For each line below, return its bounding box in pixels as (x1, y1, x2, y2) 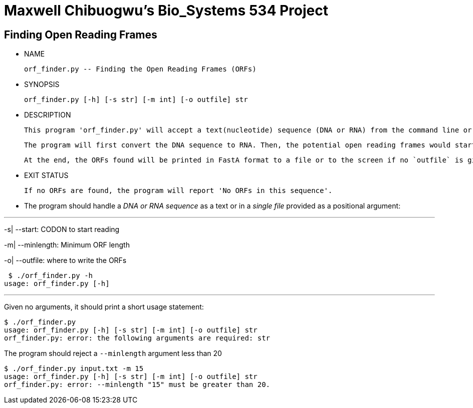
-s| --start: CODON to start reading (4, 225, 120, 234)
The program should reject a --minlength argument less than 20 (4, 349, 222, 358)
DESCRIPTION (24, 110, 71, 119)
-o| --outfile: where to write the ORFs (4, 256, 127, 265)
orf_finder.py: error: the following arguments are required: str (4, 334, 271, 342)
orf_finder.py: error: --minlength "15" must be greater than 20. (4, 380, 271, 389)
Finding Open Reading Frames (4, 28, 157, 41)
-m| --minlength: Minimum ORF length (4, 240, 130, 249)
